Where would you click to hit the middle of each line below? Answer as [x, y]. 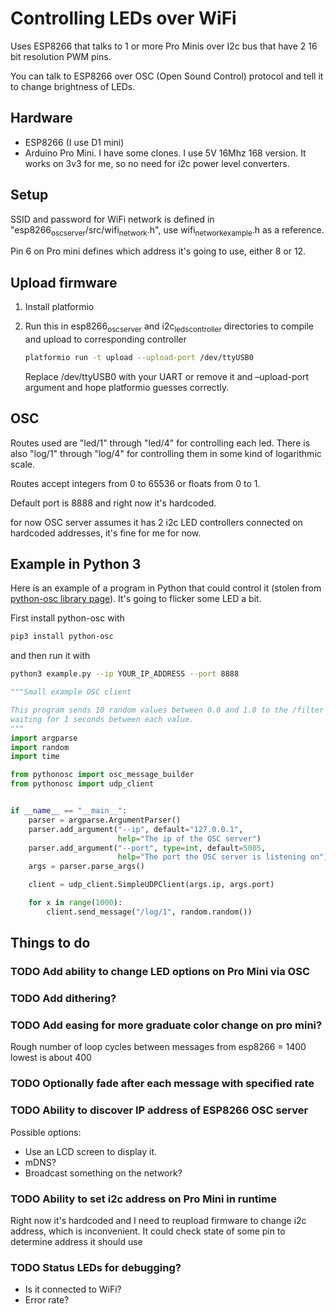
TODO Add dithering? [63, 999]
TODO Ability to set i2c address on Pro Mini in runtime [143, 1199]
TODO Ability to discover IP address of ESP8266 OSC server [159, 1110]
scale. [22, 464]
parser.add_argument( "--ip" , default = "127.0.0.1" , [136, 829]
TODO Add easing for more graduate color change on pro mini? [166, 1025]
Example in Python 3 [76, 564]
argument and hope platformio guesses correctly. [127, 387]
